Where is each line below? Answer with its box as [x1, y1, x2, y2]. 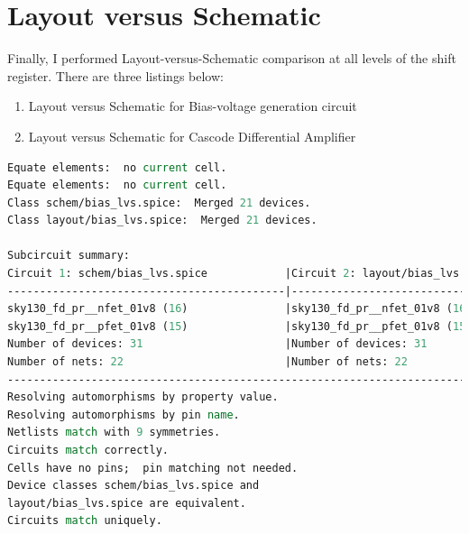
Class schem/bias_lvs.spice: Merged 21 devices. [7, 196, 311, 209]
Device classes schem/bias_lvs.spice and [7, 479, 260, 493]
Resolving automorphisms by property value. [7, 391, 279, 404]
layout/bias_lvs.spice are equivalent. [7, 496, 246, 510]
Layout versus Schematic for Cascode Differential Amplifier [28, 126, 356, 145]
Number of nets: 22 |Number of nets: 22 [7, 355, 408, 369]
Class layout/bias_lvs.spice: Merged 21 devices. [7, 214, 317, 227]
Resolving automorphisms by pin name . [7, 408, 240, 421]
